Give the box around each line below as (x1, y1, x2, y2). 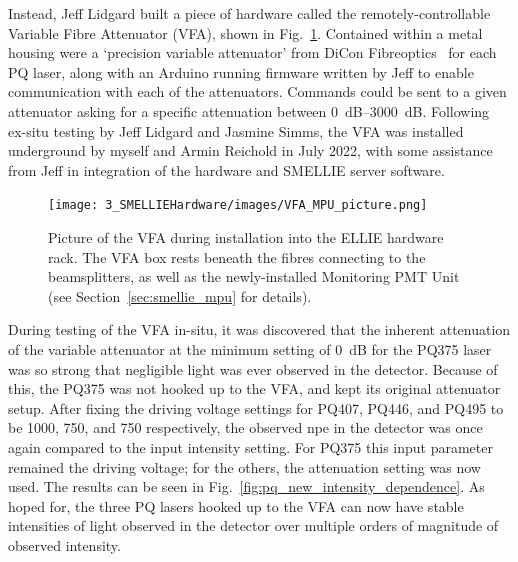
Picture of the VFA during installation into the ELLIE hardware (48, 227, 444, 247)
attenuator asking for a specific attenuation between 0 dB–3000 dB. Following (8, 100, 490, 121)
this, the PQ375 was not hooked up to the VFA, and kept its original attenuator (8, 378, 501, 399)
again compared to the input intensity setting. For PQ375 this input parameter (8, 436, 493, 457)
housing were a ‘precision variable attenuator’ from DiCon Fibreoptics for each (8, 42, 497, 63)
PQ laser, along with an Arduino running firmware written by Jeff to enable (8, 61, 474, 82)
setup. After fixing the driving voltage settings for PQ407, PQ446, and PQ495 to (8, 397, 504, 418)
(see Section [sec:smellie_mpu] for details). (48, 285, 312, 306)
